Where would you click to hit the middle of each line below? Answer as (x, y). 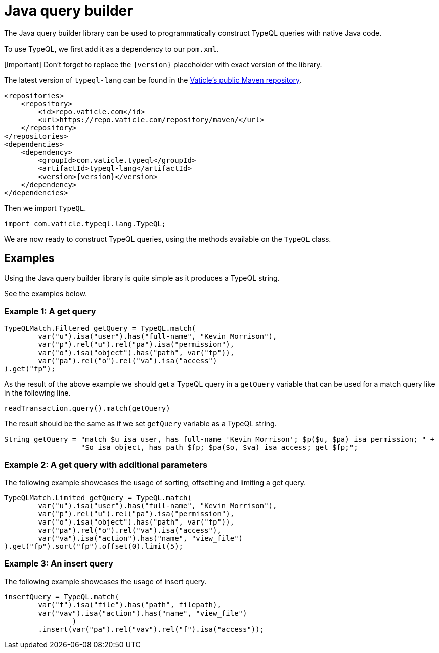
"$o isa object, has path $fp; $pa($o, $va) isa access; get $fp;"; (219, 447)
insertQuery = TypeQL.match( (62, 597)
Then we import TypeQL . (45, 208)
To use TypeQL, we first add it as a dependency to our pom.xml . (112, 49)
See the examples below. (46, 293)
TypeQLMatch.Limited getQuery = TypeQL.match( (98, 498)
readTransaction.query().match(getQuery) (87, 408)
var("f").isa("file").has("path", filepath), (130, 605)
